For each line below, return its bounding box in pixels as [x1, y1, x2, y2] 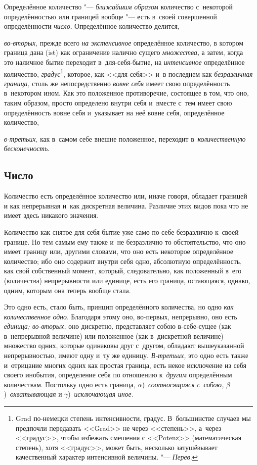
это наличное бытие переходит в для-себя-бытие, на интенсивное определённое [4, 56, 245, 67]
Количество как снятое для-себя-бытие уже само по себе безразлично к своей [4, 226, 239, 237]
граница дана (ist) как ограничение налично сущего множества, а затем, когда [4, 47, 243, 57]
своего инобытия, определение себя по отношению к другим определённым [4, 369, 232, 380]
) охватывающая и [4, 389, 62, 399]
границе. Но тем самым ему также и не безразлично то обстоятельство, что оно [4, 236, 246, 247]
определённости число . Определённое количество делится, [4, 21, 179, 31]
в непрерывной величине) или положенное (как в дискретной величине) [4, 330, 224, 341]
